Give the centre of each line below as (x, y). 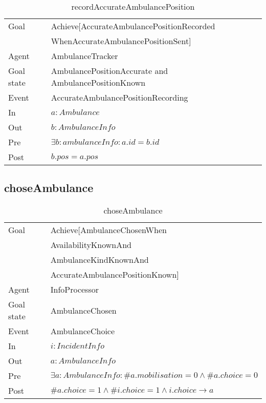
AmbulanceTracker (84, 56)
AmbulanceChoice (83, 331)
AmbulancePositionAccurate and (109, 71)
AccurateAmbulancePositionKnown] (115, 275)
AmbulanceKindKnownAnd (99, 260)
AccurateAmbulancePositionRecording (119, 97)
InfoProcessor (74, 290)
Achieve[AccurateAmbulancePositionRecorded (133, 26)
